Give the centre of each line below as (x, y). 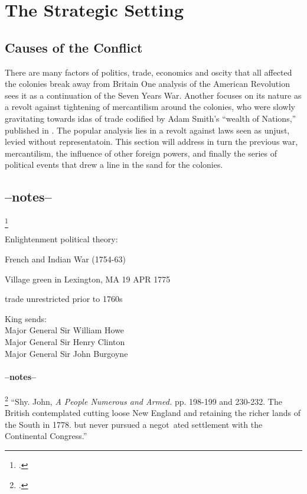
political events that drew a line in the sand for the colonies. (114, 165)
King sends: (26, 318)
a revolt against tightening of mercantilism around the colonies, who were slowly (150, 107)
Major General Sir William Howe (65, 330)
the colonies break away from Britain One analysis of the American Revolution (147, 84)
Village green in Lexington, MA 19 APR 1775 (88, 279)
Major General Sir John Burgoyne (66, 353)
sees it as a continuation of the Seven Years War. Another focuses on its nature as (153, 95)
